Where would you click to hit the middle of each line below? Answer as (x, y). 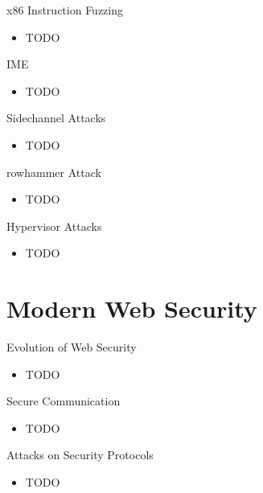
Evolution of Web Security (72, 347)
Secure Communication (64, 401)
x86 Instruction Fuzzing (65, 10)
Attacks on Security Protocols (80, 455)
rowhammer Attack (54, 172)
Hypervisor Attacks (54, 226)
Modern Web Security (132, 308)
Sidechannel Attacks (56, 118)
